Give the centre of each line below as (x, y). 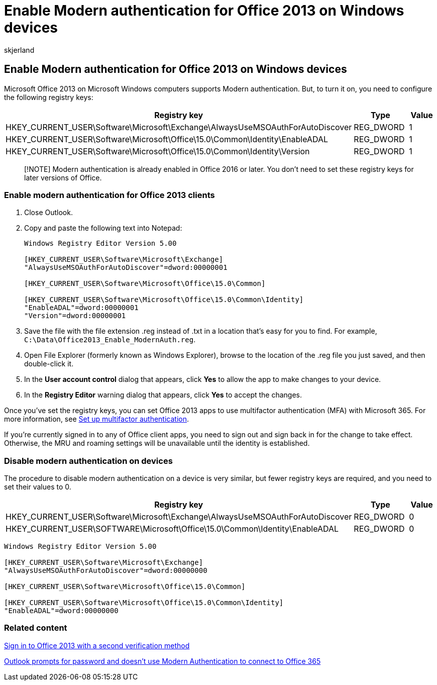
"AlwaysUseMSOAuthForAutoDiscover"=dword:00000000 (106, 571)
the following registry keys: (49, 97)
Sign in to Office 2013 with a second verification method (97, 645)
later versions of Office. (63, 177)
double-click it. (49, 364)
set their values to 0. (38, 487)
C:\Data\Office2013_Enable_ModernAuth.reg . (110, 340)
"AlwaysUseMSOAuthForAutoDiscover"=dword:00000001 (126, 268)
